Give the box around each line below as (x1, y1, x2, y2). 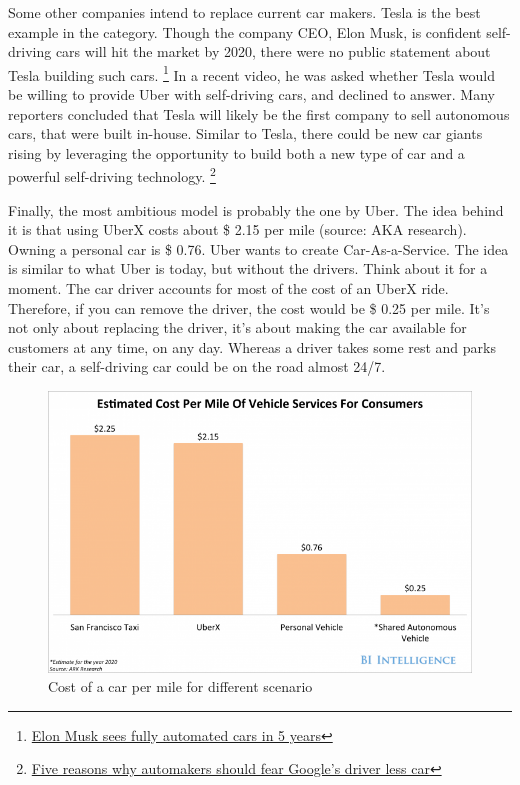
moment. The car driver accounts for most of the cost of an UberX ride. (8, 278, 449, 299)
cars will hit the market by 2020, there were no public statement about (55, 41, 491, 62)
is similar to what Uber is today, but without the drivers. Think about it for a (8, 258, 488, 279)
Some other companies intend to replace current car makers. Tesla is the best (8, 2, 481, 22)
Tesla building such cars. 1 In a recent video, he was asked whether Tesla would (8, 61, 496, 85)
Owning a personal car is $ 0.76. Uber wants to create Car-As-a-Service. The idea (8, 238, 509, 259)
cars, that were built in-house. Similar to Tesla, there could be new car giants (8, 123, 483, 144)
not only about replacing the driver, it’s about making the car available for (8, 317, 467, 338)
